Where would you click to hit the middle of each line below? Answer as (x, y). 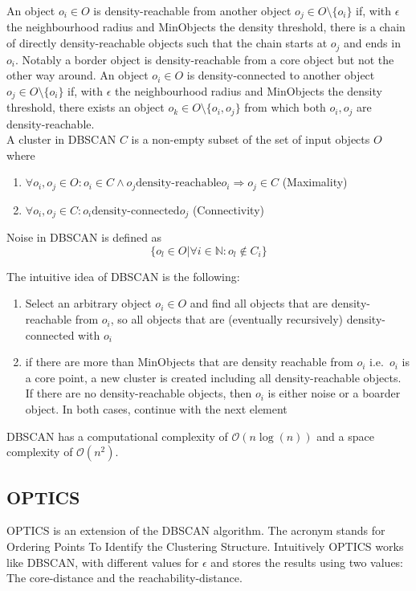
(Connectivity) (228, 209)
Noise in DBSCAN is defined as (84, 237)
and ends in (372, 43)
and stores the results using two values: (307, 562)
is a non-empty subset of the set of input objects (251, 139)
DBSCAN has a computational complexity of (117, 436)
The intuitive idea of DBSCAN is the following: (123, 276)
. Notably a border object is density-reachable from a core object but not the (204, 59)
